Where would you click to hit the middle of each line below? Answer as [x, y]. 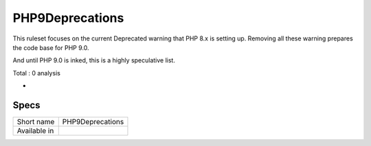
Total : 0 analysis [37, 73]
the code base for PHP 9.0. [51, 47]
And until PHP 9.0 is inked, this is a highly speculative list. [94, 60]
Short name [36, 122]
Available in [35, 131]
